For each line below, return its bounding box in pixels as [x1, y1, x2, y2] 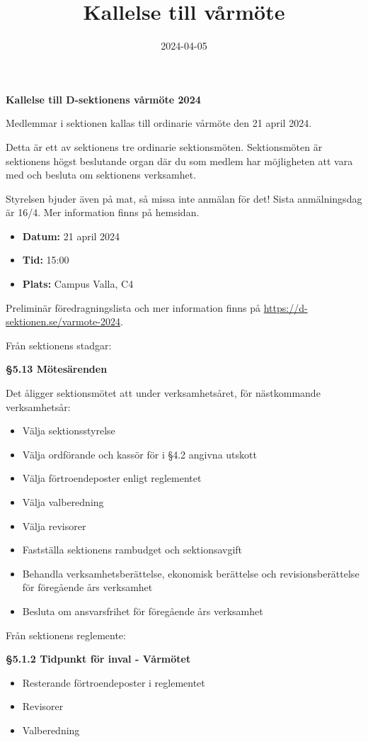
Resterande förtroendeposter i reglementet [22, 675, 205, 690]
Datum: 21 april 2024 [22, 228, 120, 243]
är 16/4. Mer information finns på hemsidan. [6, 205, 200, 220]
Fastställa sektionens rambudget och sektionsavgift [22, 542, 243, 557]
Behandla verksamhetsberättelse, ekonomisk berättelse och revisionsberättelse [22, 566, 360, 580]
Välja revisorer [22, 518, 86, 533]
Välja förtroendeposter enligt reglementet [22, 471, 202, 485]
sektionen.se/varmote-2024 [6, 314, 120, 329]
